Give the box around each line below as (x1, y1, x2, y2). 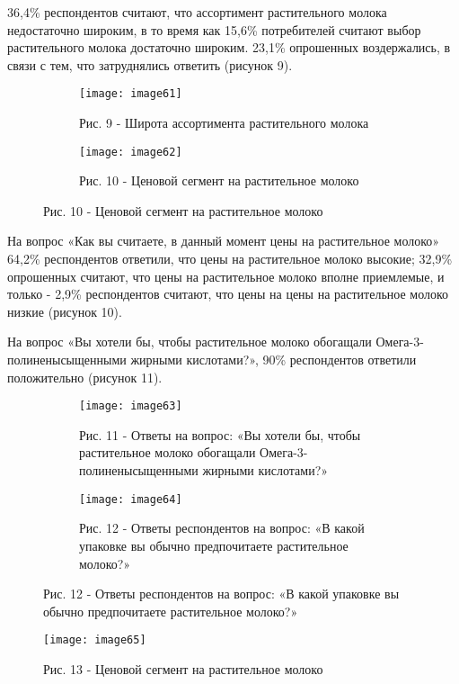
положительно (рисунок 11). (7, 367, 163, 386)
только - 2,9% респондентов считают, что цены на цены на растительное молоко (7, 284, 449, 303)
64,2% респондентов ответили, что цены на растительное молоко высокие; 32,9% (7, 249, 453, 268)
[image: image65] (43, 634, 146, 647)
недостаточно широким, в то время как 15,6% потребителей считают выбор (7, 20, 421, 39)
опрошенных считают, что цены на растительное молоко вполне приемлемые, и (7, 266, 445, 285)
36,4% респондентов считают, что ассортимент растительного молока (7, 3, 387, 21)
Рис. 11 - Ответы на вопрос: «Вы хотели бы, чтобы (79, 425, 361, 444)
